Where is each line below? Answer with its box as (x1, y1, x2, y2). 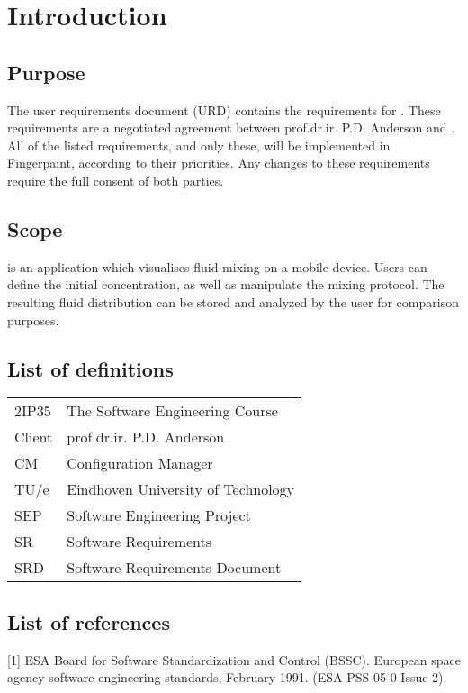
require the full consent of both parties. (7, 170, 224, 189)
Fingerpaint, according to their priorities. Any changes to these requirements (7, 153, 430, 172)
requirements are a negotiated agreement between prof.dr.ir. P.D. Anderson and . (7, 118, 455, 137)
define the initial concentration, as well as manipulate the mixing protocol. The (7, 275, 445, 294)
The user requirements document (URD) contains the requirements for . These (7, 100, 441, 119)
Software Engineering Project (67, 505, 251, 526)
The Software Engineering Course (67, 400, 278, 422)
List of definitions (7, 354, 174, 382)
